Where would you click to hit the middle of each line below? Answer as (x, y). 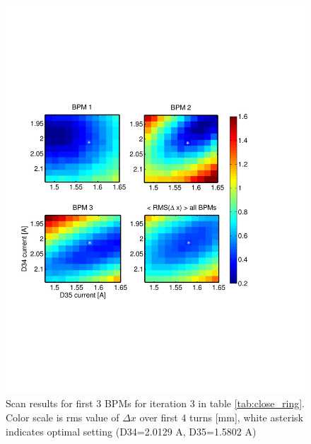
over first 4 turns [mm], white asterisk (221, 417)
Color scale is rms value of (63, 417)
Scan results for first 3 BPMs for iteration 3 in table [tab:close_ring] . (155, 403)
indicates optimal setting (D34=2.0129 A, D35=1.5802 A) (131, 431)
